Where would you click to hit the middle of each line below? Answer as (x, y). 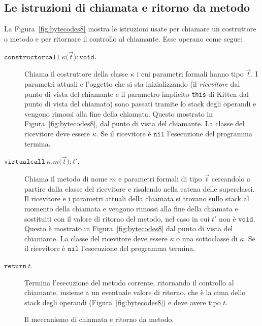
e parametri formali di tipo (160, 179)
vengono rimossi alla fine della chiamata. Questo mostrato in (119, 113)
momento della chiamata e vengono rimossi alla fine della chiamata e (131, 209)
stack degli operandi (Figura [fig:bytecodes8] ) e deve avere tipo (123, 302)
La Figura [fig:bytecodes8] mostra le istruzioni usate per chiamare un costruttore (130, 29)
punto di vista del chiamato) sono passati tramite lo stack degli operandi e (140, 104)
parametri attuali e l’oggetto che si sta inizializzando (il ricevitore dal (132, 84)
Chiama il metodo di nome (66, 179)
